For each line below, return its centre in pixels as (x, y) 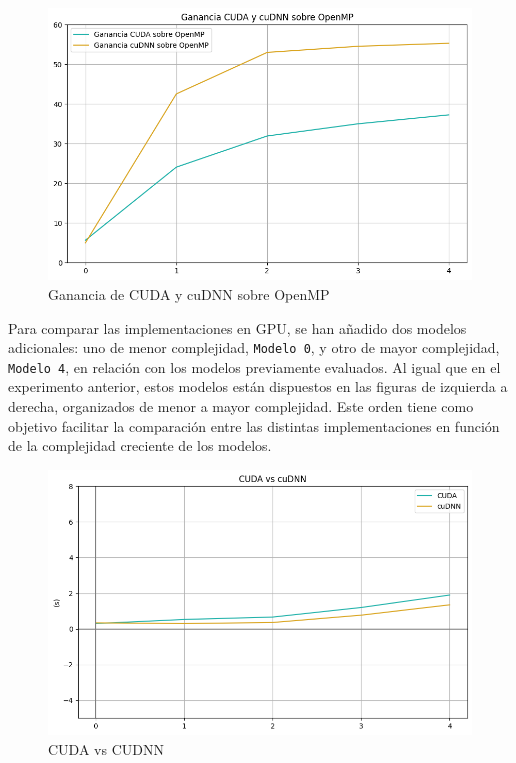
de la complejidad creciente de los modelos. (140, 445)
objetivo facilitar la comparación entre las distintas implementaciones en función (254, 425)
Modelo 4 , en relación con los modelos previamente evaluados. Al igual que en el (254, 366)
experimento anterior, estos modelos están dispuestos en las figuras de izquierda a (258, 386)
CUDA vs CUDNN (106, 748)
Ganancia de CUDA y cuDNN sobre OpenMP (189, 293)
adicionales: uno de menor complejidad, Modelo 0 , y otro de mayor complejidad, (254, 347)
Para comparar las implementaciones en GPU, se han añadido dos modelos (237, 327)
